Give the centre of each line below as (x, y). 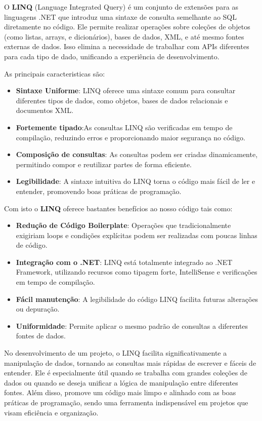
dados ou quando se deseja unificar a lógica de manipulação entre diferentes (121, 382)
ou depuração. (38, 309)
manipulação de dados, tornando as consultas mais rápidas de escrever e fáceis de (130, 362)
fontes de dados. (41, 336)
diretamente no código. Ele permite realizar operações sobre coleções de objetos (127, 27)
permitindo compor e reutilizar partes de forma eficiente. (104, 164)
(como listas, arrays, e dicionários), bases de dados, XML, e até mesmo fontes (124, 36)
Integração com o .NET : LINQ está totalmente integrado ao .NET (124, 262)
